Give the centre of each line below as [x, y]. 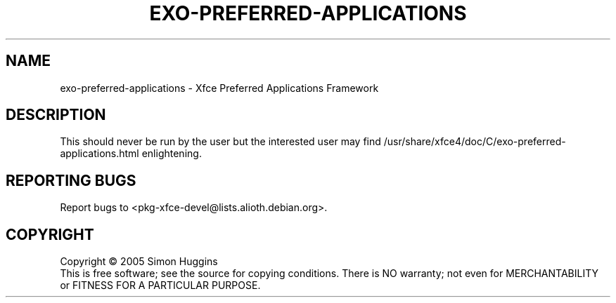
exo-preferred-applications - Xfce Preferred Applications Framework [219, 88]
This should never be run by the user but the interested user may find [220, 142]
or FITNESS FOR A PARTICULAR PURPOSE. [160, 285]
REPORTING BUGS [71, 180]
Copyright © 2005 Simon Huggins [139, 262]
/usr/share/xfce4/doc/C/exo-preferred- [475, 142]
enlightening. [172, 154]
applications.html [100, 154]
